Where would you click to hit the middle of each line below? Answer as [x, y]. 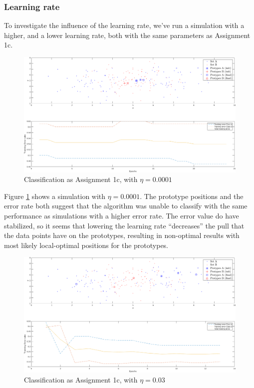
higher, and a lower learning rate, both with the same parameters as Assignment [127, 35]
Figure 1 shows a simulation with [55, 196]
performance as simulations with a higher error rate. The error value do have [122, 215]
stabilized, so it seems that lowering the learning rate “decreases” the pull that [124, 225]
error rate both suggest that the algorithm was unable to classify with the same [126, 206]
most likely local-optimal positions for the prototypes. [86, 245]
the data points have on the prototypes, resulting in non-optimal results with [122, 235]
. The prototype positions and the [192, 196]
